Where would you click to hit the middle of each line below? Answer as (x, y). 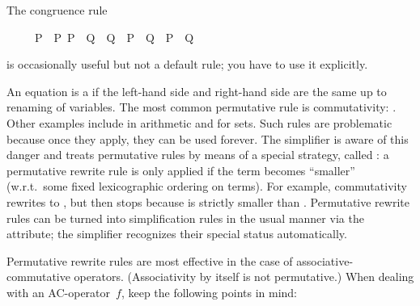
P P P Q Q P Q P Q (114, 37)
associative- (325, 260)
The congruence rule (57, 10)
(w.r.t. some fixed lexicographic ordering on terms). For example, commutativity (207, 186)
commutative (38, 277)
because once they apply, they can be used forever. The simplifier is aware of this (208, 138)
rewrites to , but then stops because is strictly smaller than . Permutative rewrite (208, 201)
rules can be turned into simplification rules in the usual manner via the (185, 218)
